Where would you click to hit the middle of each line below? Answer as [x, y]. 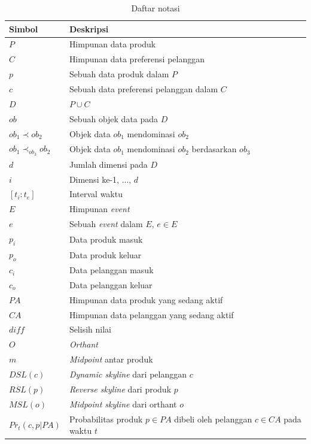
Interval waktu [96, 194]
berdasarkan [214, 149]
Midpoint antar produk [111, 359]
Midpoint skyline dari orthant [123, 404]
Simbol [24, 28]
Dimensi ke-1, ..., [100, 179]
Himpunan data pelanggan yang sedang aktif [151, 314]
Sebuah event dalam [106, 224]
